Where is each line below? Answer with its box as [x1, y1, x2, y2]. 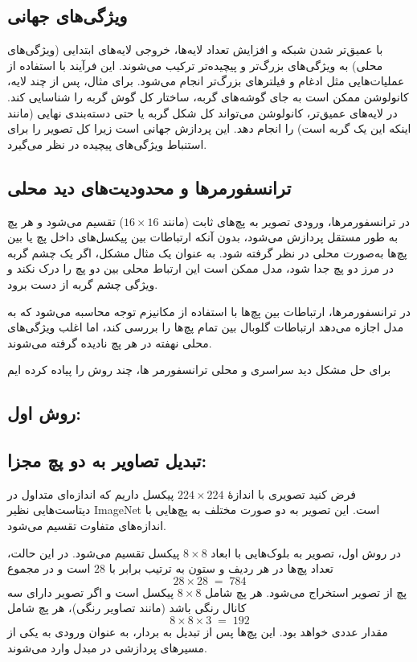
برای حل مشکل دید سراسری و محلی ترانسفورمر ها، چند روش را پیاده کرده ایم [7, 361, 391, 378]
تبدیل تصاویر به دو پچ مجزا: [7, 448, 207, 473]
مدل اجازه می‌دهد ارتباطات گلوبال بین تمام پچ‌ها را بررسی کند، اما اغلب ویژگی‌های [7, 319, 404, 335]
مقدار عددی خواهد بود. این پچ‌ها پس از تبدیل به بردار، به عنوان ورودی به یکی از [7, 623, 388, 640]
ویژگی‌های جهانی [7, 3, 128, 28]
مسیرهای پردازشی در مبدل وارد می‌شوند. [7, 639, 207, 656]
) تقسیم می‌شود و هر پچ [7, 212, 124, 229]
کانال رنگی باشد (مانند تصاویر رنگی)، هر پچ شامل [7, 599, 247, 616]
